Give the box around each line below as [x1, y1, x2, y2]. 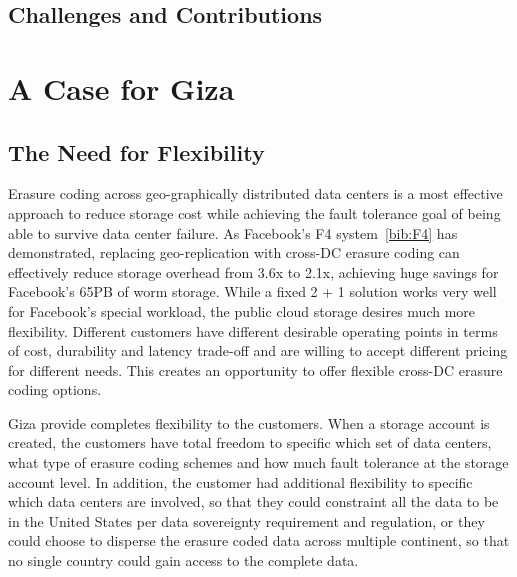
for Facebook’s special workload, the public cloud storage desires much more [8, 300, 476, 321]
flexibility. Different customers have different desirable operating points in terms [8, 320, 498, 341]
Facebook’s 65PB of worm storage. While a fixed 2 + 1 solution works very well [8, 281, 497, 302]
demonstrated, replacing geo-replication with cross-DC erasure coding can [8, 242, 460, 263]
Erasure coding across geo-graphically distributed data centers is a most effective [8, 183, 503, 204]
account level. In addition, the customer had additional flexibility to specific [8, 471, 473, 492]
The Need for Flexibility [8, 136, 265, 167]
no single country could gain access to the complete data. [8, 550, 359, 571]
